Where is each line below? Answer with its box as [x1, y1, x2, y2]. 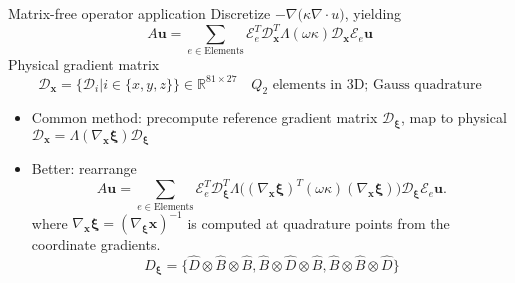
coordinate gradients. [31, 234, 161, 255]
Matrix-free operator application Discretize [8, 3, 271, 23]
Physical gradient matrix [8, 54, 160, 75]
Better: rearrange [31, 158, 137, 179]
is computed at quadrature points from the [187, 212, 450, 233]
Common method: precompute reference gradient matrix [31, 107, 378, 128]
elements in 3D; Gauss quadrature [272, 77, 482, 92]
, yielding [344, 3, 402, 23]
